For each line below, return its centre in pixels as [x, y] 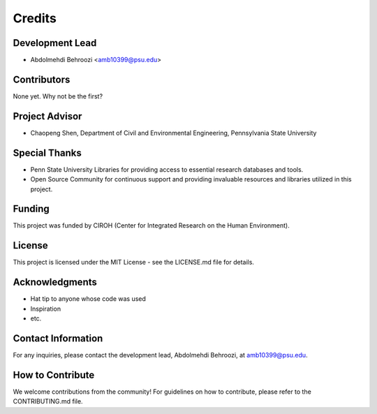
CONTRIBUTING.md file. [48, 401]
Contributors [42, 79]
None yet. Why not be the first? [58, 96]
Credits [35, 18]
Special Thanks [47, 153]
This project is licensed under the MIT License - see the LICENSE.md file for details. [134, 263]
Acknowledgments [55, 282]
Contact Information [58, 338]
